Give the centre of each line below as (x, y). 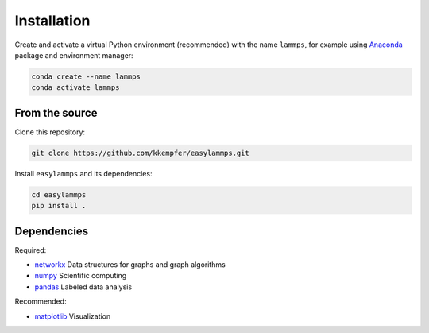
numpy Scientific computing (81, 276)
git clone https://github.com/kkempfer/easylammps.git (140, 153)
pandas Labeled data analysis (83, 287)
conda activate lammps (75, 88)
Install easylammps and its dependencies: (83, 173)
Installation (52, 21)
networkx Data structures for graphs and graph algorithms (130, 265)
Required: (31, 250)
